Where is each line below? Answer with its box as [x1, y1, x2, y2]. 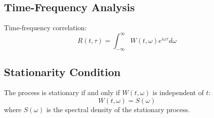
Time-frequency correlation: [4, 22, 87, 33]
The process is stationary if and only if [4, 87, 120, 98]
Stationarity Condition [4, 64, 121, 79]
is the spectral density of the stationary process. [46, 104, 190, 114]
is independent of [152, 87, 204, 98]
